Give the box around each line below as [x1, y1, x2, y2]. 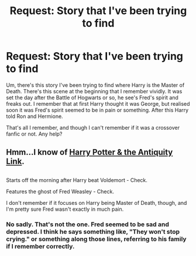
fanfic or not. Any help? [6, 130, 63, 137]
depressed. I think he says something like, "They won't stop [6, 227, 180, 235]
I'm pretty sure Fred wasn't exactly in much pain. [6, 206, 124, 213]
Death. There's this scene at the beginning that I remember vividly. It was [6, 87, 183, 95]
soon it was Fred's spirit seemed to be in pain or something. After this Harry [6, 106, 189, 113]
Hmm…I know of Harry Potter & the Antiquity [6, 147, 173, 157]
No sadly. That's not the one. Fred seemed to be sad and [6, 220, 170, 228]
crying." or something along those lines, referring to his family [6, 235, 187, 243]
